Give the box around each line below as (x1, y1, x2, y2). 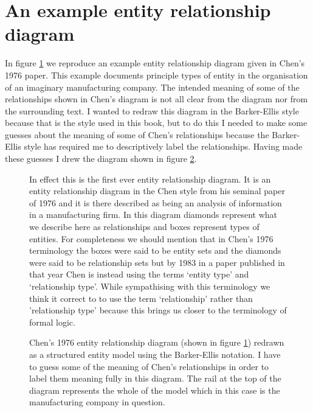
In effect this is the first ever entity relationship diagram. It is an (29, 172, 271, 185)
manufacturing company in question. (29, 396, 165, 408)
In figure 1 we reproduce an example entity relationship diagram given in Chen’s (5, 57, 305, 69)
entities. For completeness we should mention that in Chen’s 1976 (29, 232, 273, 245)
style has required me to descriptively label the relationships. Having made (24, 140, 303, 153)
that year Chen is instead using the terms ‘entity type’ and (29, 268, 249, 281)
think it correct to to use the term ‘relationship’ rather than (29, 292, 253, 304)
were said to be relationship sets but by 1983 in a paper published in (29, 256, 285, 268)
